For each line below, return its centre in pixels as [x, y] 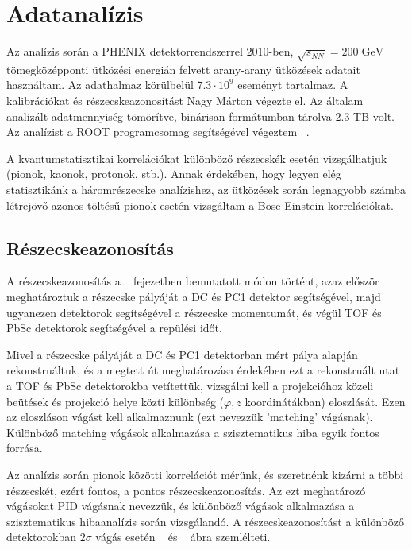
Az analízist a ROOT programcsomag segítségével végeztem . [158, 132]
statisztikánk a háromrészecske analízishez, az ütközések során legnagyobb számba [206, 190]
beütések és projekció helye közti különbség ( [116, 401]
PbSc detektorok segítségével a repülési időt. [114, 328]
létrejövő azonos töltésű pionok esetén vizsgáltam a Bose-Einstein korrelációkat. [200, 205]
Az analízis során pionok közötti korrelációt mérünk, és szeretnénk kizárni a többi [205, 474]
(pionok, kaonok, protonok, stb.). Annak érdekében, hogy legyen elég [174, 174]
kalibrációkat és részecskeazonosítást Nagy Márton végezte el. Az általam [185, 101]
